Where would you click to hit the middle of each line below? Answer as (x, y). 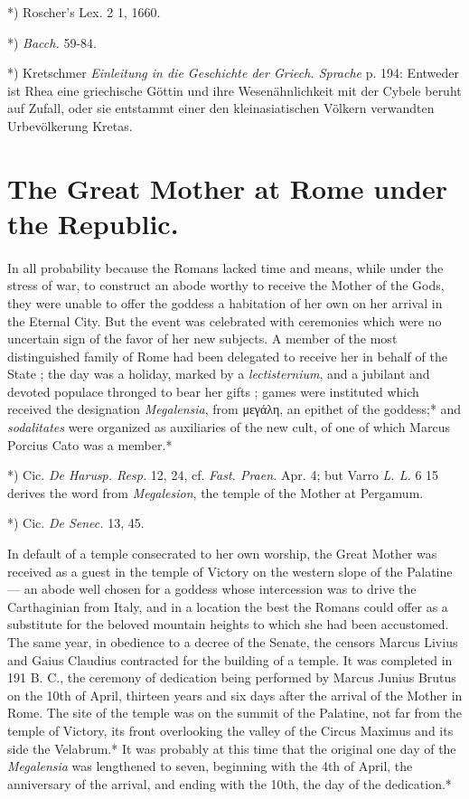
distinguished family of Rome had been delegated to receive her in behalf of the (227, 356)
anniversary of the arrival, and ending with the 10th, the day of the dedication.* (230, 783)
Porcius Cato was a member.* (90, 444)
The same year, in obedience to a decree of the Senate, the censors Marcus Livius (233, 642)
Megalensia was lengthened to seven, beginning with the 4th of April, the (210, 766)
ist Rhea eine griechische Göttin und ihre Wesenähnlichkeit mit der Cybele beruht (234, 90)
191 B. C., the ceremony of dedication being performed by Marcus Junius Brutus (232, 677)
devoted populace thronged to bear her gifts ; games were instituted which (213, 391)
